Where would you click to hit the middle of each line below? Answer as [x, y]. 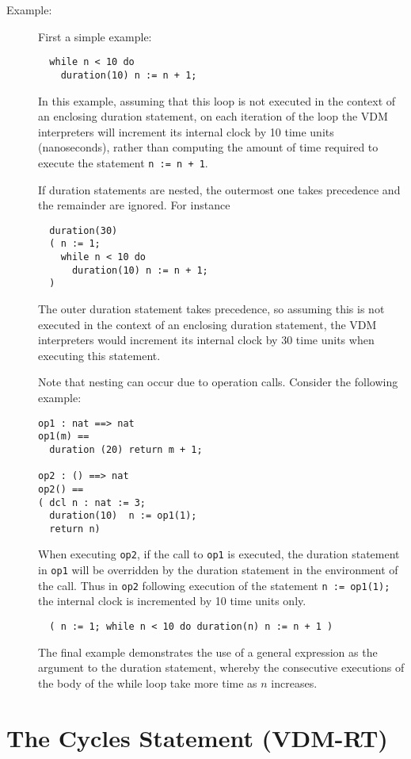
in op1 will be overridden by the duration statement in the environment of [218, 570]
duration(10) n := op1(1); [123, 516]
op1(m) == [64, 437]
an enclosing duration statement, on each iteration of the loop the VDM [213, 116]
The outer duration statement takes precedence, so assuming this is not [211, 309]
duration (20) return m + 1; [126, 449]
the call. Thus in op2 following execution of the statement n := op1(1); [214, 585]
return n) [75, 529]
